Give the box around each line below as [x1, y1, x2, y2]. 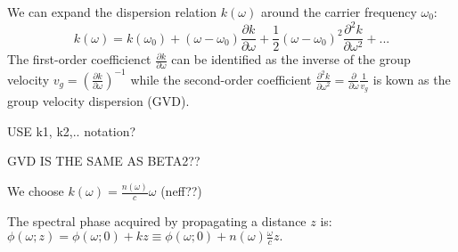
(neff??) [160, 182, 202, 200]
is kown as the [372, 69, 451, 88]
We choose [7, 182, 64, 200]
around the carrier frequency [260, 3, 417, 20]
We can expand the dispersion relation [7, 3, 217, 20]
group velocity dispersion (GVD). [7, 92, 190, 110]
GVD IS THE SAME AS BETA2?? [7, 151, 200, 170]
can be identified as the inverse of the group [171, 50, 411, 69]
